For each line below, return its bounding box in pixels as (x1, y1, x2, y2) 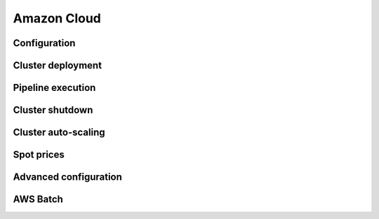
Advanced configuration (13, 171, 123, 183)
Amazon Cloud (13, 10, 101, 26)
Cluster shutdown (13, 104, 93, 116)
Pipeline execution (13, 82, 96, 94)
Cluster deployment (13, 59, 102, 71)
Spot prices (13, 149, 65, 161)
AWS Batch (13, 193, 63, 206)
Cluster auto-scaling (13, 127, 105, 139)
